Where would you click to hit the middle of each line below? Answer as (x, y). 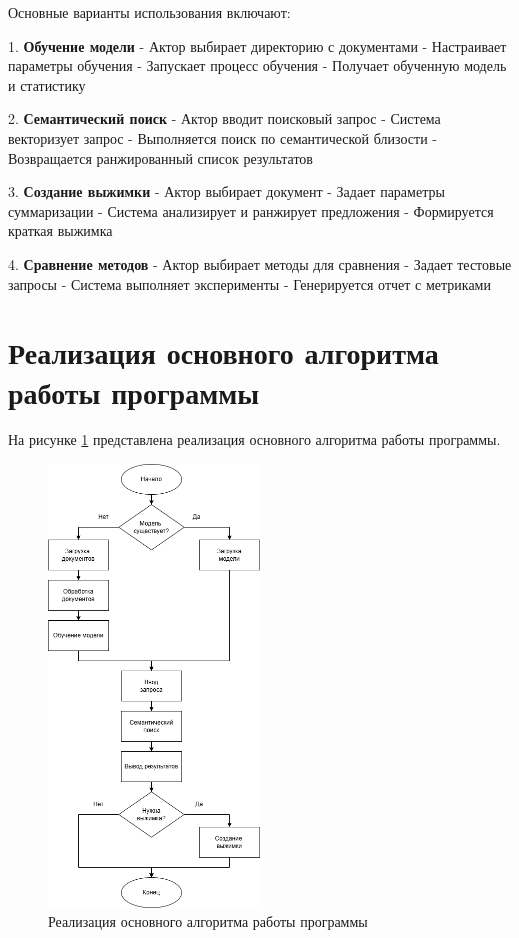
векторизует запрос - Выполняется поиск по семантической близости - (222, 137)
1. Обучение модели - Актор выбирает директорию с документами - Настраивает (257, 45)
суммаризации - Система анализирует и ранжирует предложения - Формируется (251, 210)
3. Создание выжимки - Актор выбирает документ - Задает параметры (226, 191)
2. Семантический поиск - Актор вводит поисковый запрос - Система (224, 118)
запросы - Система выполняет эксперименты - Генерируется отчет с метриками (249, 283)
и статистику (47, 84)
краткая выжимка (60, 230)
